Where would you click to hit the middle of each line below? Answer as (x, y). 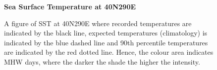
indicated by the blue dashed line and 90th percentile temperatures (106, 42)
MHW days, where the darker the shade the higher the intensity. (102, 61)
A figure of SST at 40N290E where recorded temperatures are (98, 23)
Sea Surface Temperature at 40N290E (70, 6)
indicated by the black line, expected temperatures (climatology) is (106, 33)
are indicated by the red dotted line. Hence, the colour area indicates (109, 52)
